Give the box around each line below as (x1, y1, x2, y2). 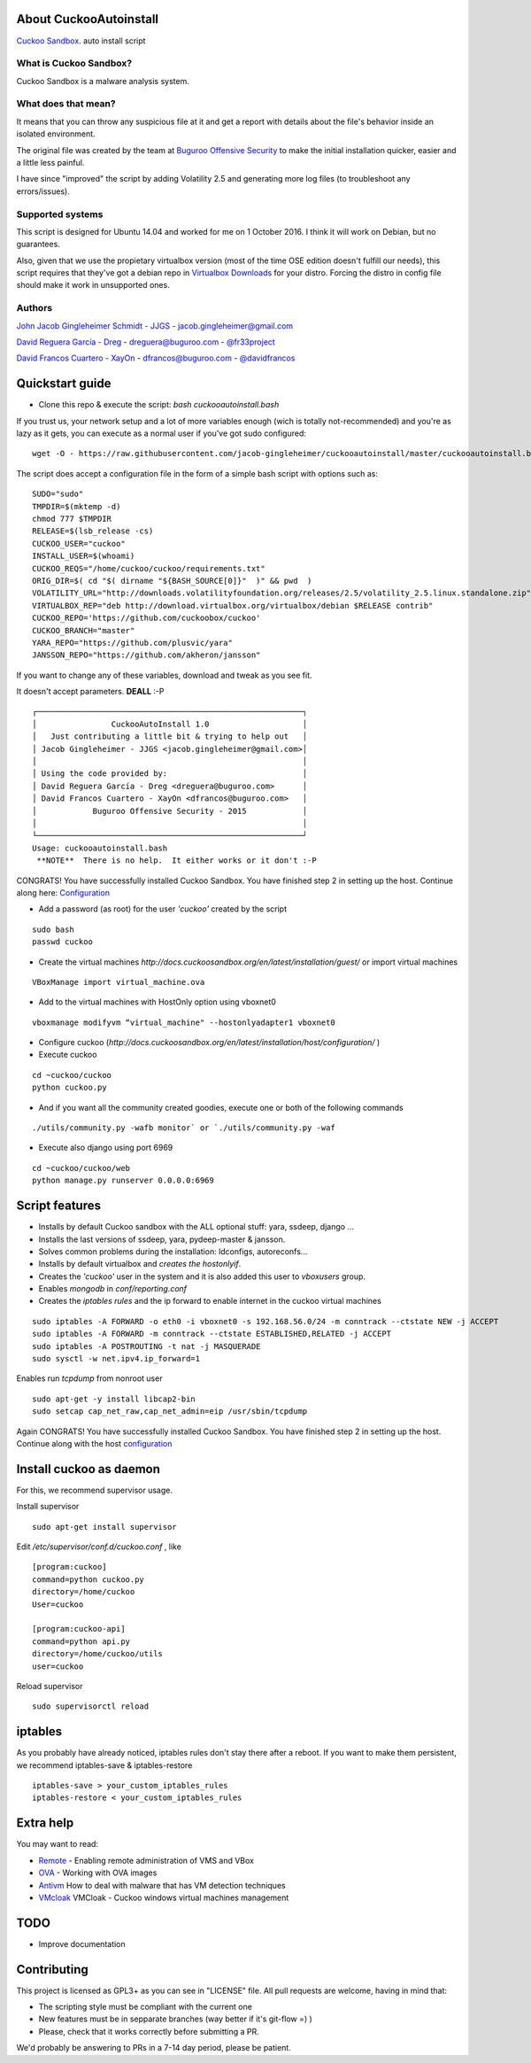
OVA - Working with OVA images (38, 1867, 158, 1878)
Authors (16, 302, 53, 314)
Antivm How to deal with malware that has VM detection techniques (38, 1880, 287, 1890)
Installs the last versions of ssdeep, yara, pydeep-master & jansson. (38, 1234, 286, 1245)
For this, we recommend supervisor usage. (16, 1485, 173, 1495)
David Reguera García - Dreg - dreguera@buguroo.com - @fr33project (16, 337, 276, 347)
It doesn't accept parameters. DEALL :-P (16, 686, 165, 697)
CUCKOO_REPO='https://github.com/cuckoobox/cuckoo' (32, 613, 261, 624)
